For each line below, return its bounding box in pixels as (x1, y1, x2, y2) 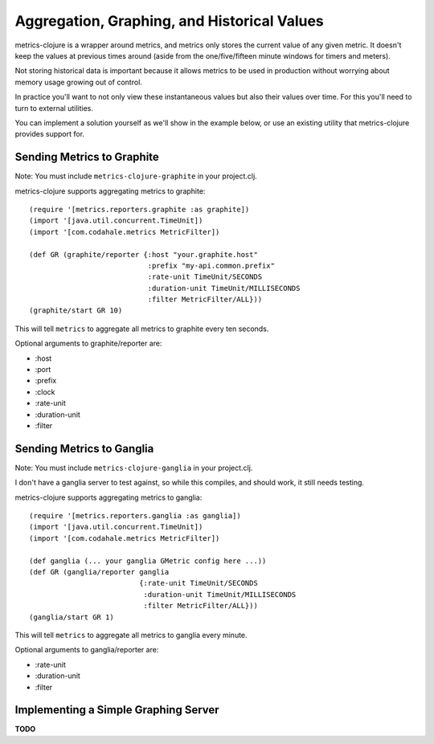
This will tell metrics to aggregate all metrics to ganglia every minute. (14, 630, 248, 640)
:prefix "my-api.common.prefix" (147, 261, 275, 270)
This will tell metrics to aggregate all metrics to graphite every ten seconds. (14, 324, 269, 333)
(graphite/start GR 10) (29, 306, 123, 315)
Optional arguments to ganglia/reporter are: (14, 645, 159, 655)
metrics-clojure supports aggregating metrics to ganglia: (14, 493, 203, 502)
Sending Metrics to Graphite (14, 150, 160, 164)
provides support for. (14, 129, 84, 139)
